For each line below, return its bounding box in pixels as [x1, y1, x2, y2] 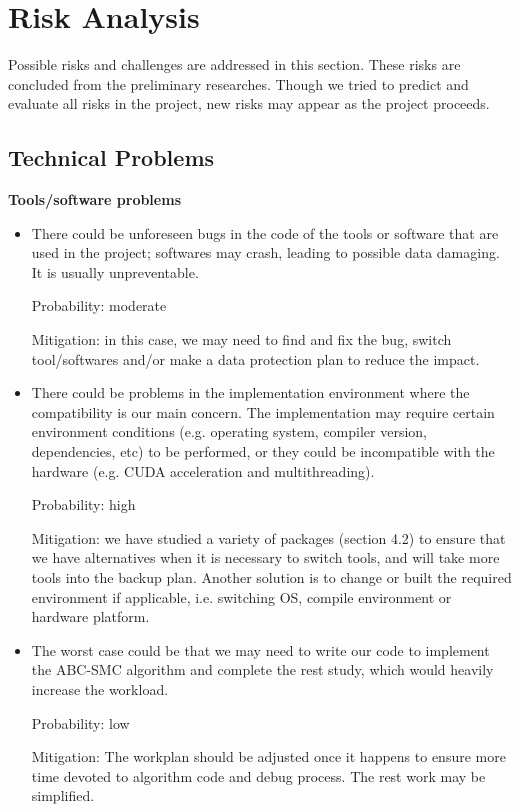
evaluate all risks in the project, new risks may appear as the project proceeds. [8, 93, 490, 114]
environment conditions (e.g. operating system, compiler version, [31, 421, 427, 442]
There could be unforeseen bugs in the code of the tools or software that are [31, 222, 499, 243]
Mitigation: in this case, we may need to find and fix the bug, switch [31, 329, 452, 350]
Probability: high [31, 494, 136, 515]
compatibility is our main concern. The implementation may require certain [31, 401, 495, 422]
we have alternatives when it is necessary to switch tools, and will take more [31, 547, 500, 568]
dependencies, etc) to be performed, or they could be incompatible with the [31, 441, 495, 462]
